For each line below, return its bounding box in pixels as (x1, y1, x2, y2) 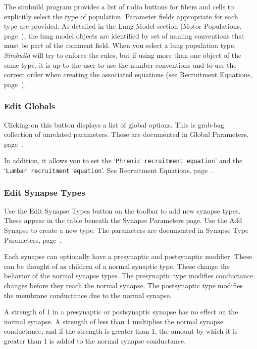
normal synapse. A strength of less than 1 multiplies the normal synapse (4, 316, 223, 326)
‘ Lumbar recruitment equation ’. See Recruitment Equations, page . (4, 165, 213, 175)
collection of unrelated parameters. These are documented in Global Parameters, (4, 129, 249, 139)
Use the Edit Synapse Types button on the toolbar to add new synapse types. (4, 205, 241, 216)
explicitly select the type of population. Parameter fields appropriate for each (4, 11, 238, 21)
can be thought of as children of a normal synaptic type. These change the (4, 261, 230, 271)
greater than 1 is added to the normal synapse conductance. (4, 336, 186, 346)
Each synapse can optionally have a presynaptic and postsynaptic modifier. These (4, 251, 252, 262)
